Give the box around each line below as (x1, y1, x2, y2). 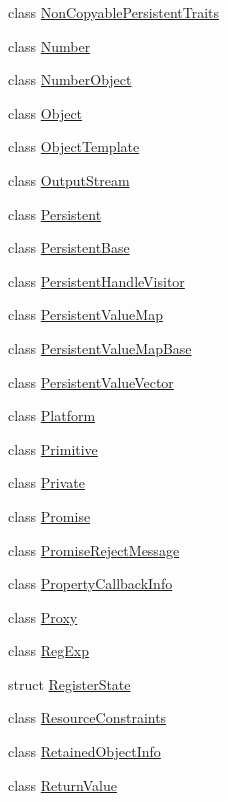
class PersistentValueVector (8, 371, 174, 392)
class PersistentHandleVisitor (8, 270, 185, 291)
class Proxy (8, 606, 78, 627)
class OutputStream (8, 169, 130, 190)
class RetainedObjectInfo (8, 741, 161, 762)
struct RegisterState (8, 673, 131, 694)
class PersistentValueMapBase (8, 337, 192, 358)
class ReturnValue (8, 774, 117, 795)
